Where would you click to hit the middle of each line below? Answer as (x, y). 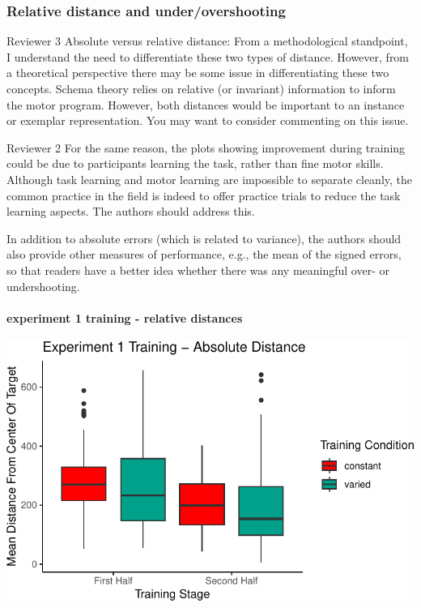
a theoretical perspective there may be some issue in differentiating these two (198, 73)
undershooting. (43, 286)
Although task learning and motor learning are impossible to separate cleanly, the (210, 179)
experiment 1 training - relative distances (125, 317)
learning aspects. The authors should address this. (131, 211)
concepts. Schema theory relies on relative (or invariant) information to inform (201, 88)
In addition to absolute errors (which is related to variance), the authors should (204, 238)
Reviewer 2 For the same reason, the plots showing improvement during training (206, 147)
